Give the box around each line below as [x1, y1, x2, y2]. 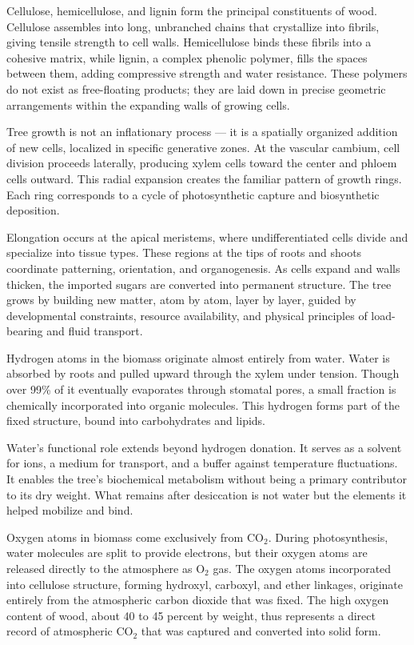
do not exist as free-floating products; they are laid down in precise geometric [6, 80, 386, 97]
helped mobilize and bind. [6, 502, 133, 519]
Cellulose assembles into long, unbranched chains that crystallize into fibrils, [6, 18, 380, 34]
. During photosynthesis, [268, 528, 388, 545]
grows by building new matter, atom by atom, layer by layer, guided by [6, 291, 356, 308]
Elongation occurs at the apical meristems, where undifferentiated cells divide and [6, 228, 408, 245]
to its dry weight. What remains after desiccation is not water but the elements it [6, 486, 407, 503]
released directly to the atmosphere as [6, 560, 193, 576]
